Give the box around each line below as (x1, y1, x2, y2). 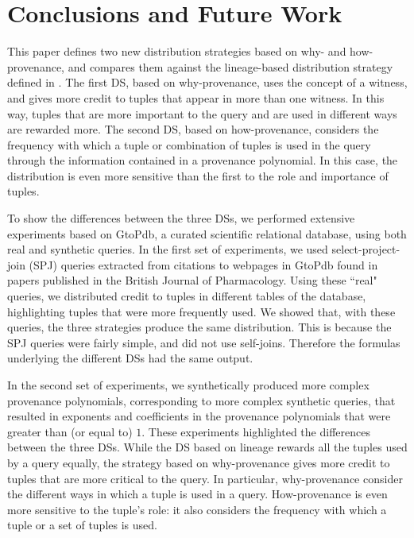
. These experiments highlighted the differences (141, 423, 370, 439)
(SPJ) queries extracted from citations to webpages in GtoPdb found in (29, 256, 378, 273)
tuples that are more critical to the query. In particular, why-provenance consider (7, 470, 403, 486)
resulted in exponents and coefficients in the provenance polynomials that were (7, 408, 391, 424)
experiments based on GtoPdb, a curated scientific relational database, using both (7, 225, 407, 242)
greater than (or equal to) (7, 423, 133, 439)
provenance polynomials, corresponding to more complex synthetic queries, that (7, 392, 396, 408)
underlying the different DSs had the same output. (7, 350, 253, 366)
